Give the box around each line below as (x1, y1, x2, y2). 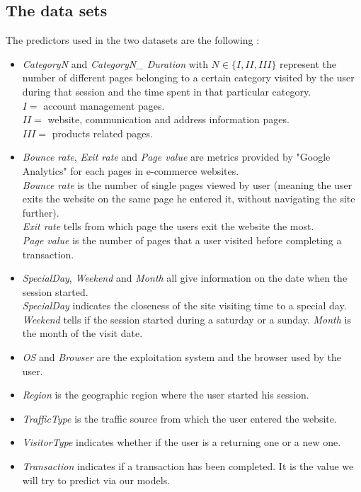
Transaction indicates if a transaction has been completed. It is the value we (22, 459, 354, 474)
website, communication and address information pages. (47, 112, 290, 127)
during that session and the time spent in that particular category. (22, 84, 311, 98)
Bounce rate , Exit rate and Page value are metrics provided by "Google (22, 149, 331, 164)
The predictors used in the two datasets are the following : (6, 33, 260, 47)
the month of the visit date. (22, 326, 143, 341)
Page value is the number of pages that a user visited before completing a (22, 232, 342, 247)
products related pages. (52, 125, 153, 140)
